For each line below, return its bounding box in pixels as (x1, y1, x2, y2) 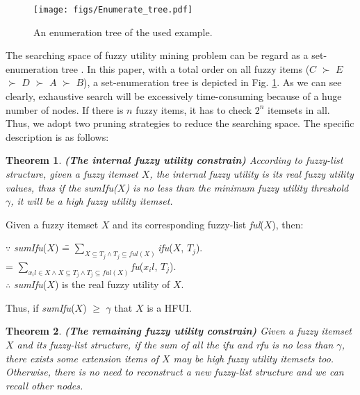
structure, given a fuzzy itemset (6, 167, 138, 180)
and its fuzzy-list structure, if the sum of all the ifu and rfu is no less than (17, 337, 334, 352)
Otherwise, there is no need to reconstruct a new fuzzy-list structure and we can (6, 364, 344, 379)
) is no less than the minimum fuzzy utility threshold (125, 180, 349, 194)
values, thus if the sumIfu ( (6, 180, 117, 194)
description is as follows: (6, 129, 109, 144)
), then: (272, 217, 304, 231)
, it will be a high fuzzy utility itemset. (10, 194, 173, 208)
